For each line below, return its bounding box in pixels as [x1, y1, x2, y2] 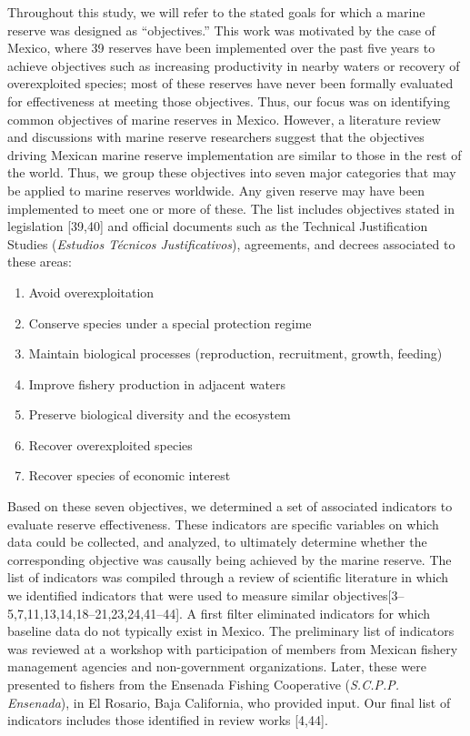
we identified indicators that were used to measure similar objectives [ [7, 586, 392, 605]
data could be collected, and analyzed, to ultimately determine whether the [7, 532, 427, 551]
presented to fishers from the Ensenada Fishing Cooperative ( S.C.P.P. [7, 675, 400, 693]
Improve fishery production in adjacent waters [28, 374, 286, 393]
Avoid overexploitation [28, 282, 155, 301]
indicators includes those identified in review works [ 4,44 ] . [7, 711, 328, 730]
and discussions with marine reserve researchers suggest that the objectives [7, 127, 425, 146]
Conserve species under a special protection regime [28, 313, 312, 332]
